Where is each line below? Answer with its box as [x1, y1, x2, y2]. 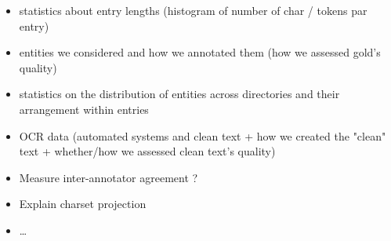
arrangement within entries [19, 100, 149, 117]
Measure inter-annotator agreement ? [19, 169, 198, 185]
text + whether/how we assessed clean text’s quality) [19, 143, 276, 159]
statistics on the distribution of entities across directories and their [19, 86, 340, 102]
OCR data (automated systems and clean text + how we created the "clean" [19, 127, 386, 144]
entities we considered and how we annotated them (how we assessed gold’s [19, 44, 381, 60]
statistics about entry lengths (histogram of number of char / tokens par [19, 2, 367, 18]
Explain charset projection [19, 195, 147, 212]
